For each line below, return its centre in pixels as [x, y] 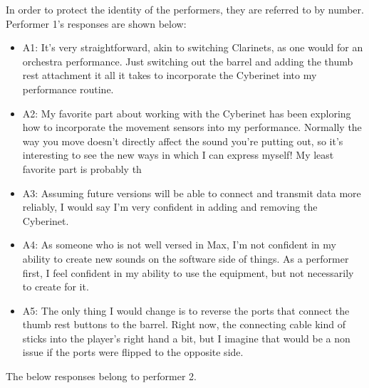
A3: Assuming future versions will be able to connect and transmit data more [192, 193]
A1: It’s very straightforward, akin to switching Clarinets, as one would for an [193, 47]
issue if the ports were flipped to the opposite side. [133, 352]
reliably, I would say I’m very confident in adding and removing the [170, 207]
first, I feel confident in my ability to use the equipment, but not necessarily [188, 272]
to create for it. [56, 287]
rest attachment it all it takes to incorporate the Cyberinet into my [170, 75]
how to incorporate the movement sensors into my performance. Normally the [192, 127]
